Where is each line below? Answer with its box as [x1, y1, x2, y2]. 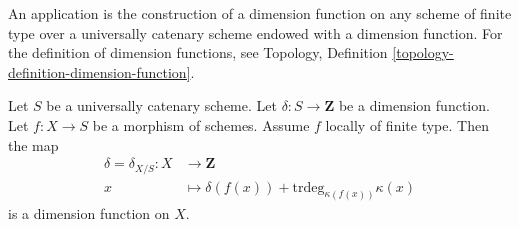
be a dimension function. [338, 95, 490, 116]
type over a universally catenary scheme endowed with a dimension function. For [8, 22, 503, 43]
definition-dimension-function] [8, 61, 191, 82]
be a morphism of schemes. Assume [92, 114, 310, 135]
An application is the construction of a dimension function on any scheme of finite [8, 3, 512, 23]
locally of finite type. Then [325, 114, 489, 135]
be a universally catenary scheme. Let [46, 95, 277, 116]
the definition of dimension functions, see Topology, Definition [8, 42, 388, 63]
